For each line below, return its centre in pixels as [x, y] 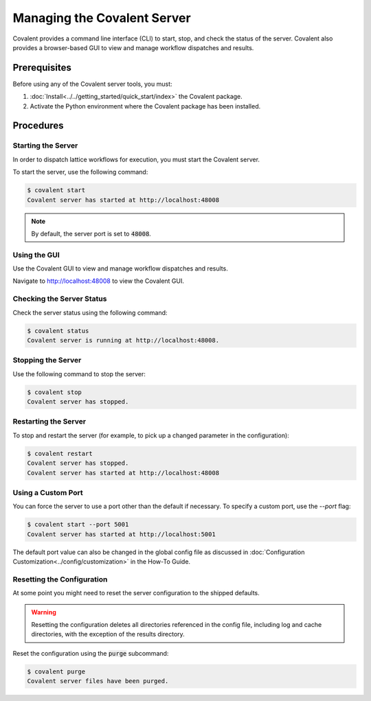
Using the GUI [36, 255]
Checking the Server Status [60, 299]
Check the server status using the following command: [90, 312]
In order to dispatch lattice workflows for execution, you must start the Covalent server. [136, 159]
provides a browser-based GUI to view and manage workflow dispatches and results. [133, 47]
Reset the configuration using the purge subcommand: [91, 653]
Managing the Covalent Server [102, 18]
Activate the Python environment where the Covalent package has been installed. [145, 106]
